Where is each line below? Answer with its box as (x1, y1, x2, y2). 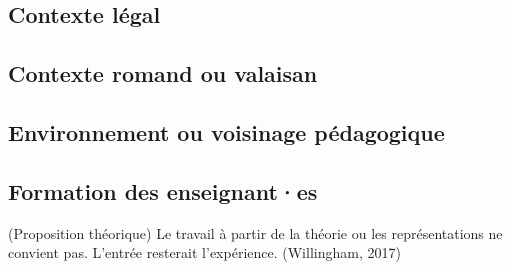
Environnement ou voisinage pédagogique (8, 116, 445, 147)
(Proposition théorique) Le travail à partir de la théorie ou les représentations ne (8, 222, 503, 243)
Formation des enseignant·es (8, 175, 318, 206)
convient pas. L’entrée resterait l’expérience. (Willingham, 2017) (8, 242, 401, 263)
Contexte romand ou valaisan (8, 58, 318, 89)
